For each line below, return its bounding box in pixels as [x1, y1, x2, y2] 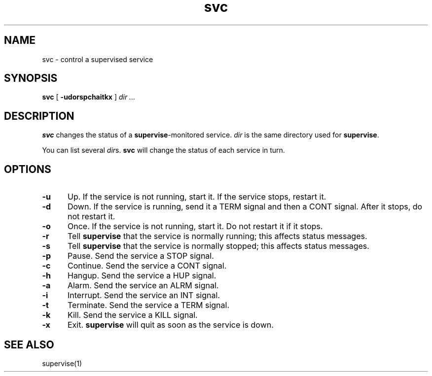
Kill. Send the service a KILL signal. [67, 310, 198, 320]
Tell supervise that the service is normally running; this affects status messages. [67, 231, 367, 241]
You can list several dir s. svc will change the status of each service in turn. [42, 146, 285, 155]
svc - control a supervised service [42, 55, 153, 64]
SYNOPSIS [4, 72, 58, 85]
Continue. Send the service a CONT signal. [67, 261, 227, 271]
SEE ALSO [4, 338, 54, 351]
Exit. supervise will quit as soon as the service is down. [67, 320, 274, 330]
